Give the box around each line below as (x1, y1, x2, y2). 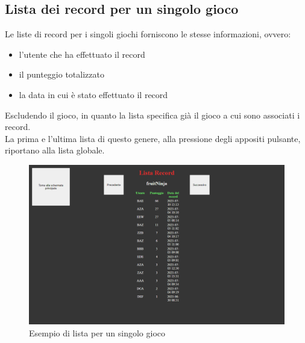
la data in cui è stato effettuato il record (19, 88, 168, 100)
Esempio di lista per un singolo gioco (29, 326, 166, 339)
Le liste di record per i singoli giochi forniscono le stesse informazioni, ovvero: (5, 28, 291, 40)
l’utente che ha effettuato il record (19, 48, 145, 60)
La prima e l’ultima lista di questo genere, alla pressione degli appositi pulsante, (5, 132, 301, 144)
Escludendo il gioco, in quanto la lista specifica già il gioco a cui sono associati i (5, 108, 300, 121)
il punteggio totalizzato (19, 68, 104, 81)
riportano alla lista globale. (5, 144, 105, 156)
